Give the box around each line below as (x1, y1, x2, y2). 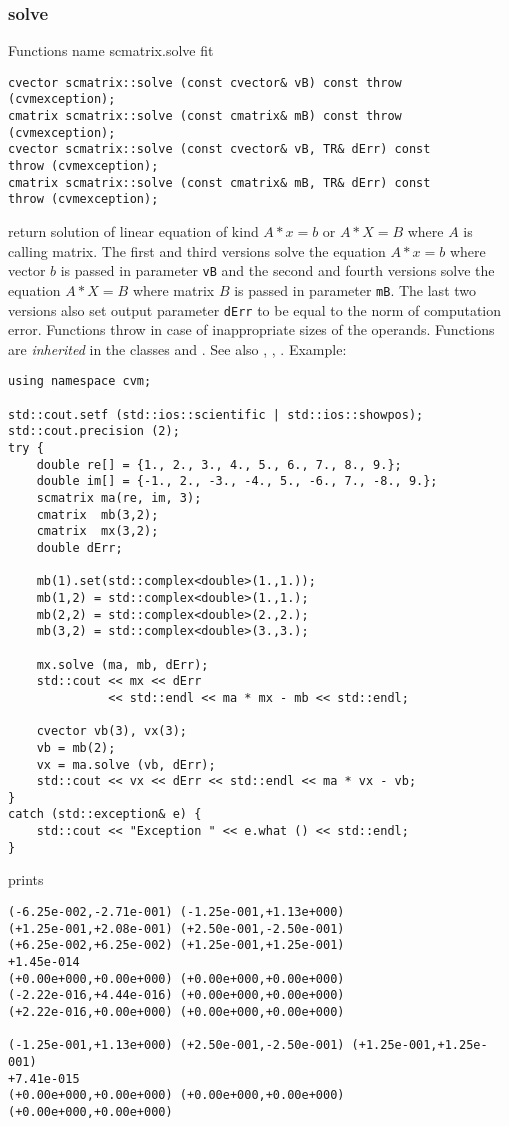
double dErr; (36, 540, 123, 555)
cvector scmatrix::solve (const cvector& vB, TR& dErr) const (8, 142, 431, 157)
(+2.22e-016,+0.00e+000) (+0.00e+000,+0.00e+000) (8, 1004, 345, 1019)
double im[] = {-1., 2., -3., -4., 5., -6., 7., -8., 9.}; (36, 474, 438, 489)
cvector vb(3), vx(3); (36, 724, 187, 739)
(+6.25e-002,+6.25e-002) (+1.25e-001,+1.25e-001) (8, 938, 345, 953)
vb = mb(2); (36, 740, 116, 755)
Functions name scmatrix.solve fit (8, 40, 214, 61)
